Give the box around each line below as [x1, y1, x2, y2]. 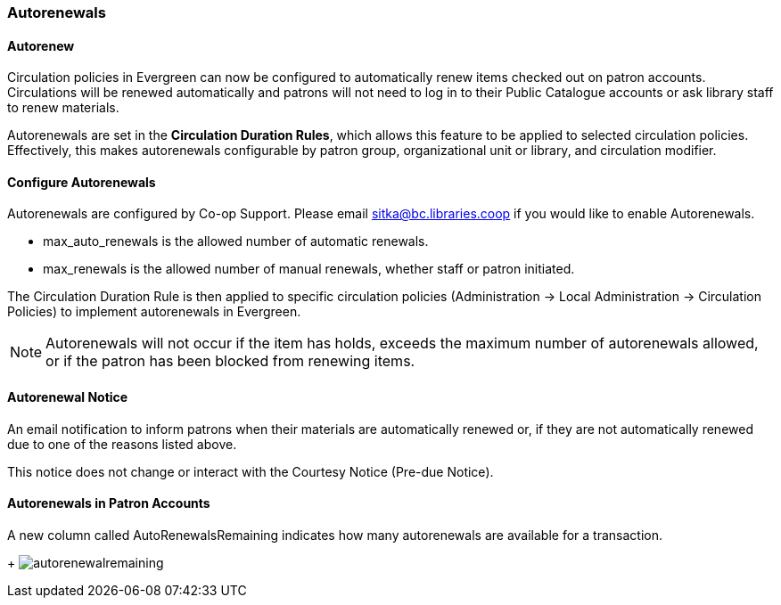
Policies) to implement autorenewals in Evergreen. [7, 304, 301, 320]
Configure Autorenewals [7, 174, 156, 190]
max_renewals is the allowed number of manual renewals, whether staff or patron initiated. [43, 261, 575, 277]
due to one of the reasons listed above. [7, 436, 237, 452]
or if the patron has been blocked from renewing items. [45, 352, 415, 371]
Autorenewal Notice [7, 389, 128, 405]
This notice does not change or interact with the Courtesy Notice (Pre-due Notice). [7, 463, 494, 479]
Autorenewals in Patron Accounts [7, 495, 210, 511]
